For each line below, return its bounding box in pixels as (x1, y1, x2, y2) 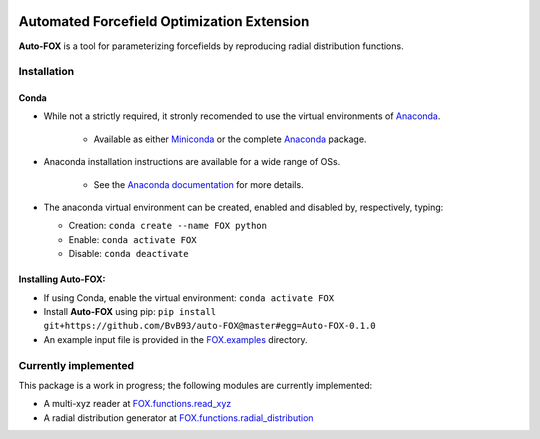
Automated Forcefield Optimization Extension (18, 13, 310, 30)
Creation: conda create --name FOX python (68, 220, 267, 232)
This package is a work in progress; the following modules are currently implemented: (18, 379, 373, 391)
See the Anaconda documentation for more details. (93, 178, 304, 190)
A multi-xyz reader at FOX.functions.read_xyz (43, 398, 232, 410)
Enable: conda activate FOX (68, 233, 197, 245)
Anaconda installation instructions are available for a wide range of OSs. (43, 156, 341, 168)
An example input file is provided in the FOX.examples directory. (43, 333, 309, 345)
